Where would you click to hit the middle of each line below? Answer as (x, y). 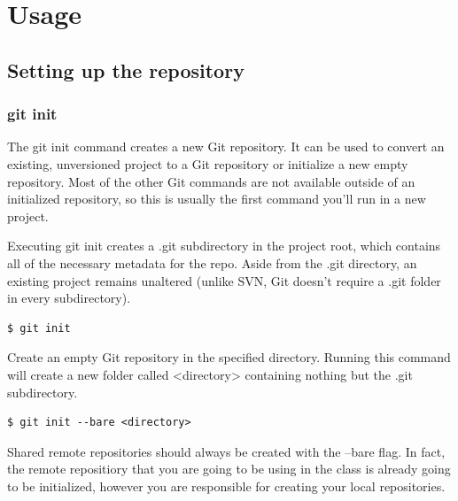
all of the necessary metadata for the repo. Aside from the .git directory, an (212, 262)
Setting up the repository (126, 69)
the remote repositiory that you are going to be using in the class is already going (229, 469)
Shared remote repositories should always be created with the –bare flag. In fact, (226, 451)
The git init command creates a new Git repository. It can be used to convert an (226, 146)
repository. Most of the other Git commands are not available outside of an (211, 181)
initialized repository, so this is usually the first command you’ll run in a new (217, 199)
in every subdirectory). (69, 298)
